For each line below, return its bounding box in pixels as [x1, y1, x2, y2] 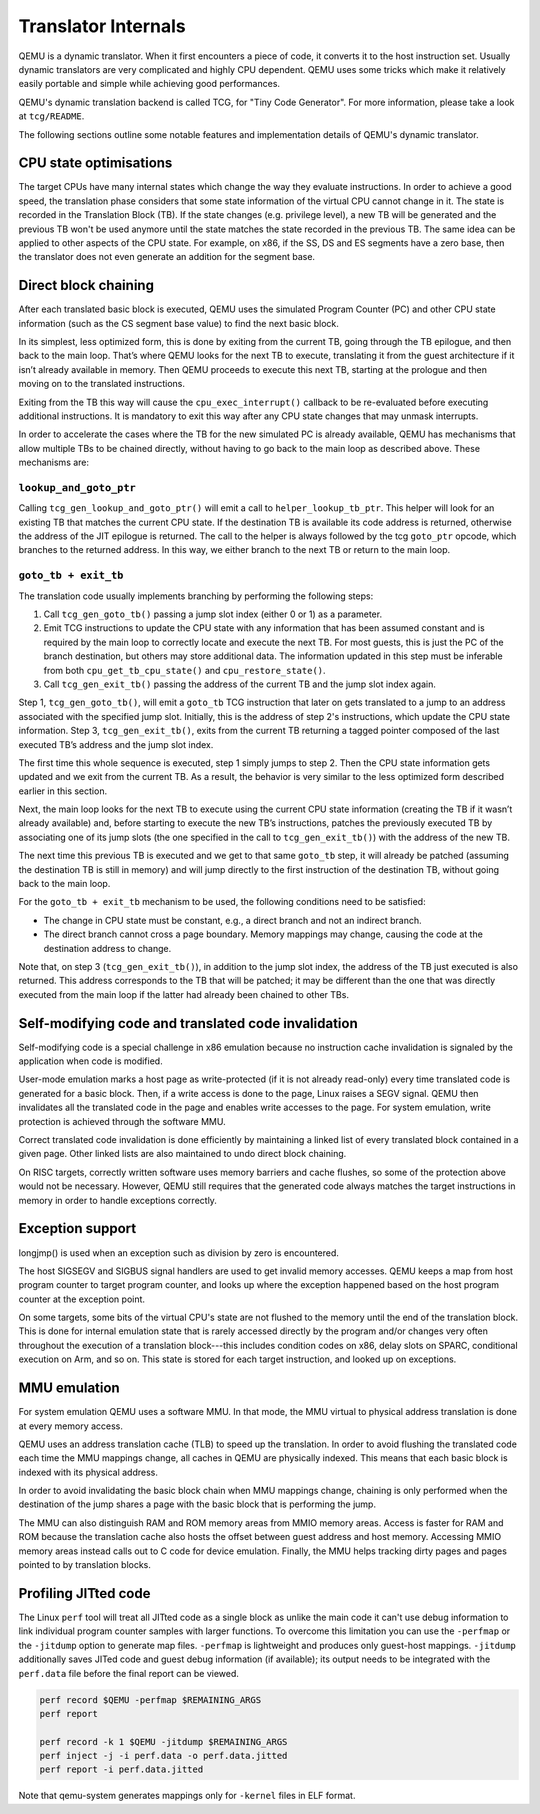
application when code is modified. [18, 1055, 164, 1067]
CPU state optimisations [18, 155, 173, 172]
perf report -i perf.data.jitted [39, 1764, 204, 1775]
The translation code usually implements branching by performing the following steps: [18, 590, 374, 602]
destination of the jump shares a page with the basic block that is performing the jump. [18, 1498, 377, 1510]
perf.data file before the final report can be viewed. [18, 1667, 240, 1679]
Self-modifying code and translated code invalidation [18, 1015, 359, 1032]
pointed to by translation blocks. [18, 1559, 152, 1571]
